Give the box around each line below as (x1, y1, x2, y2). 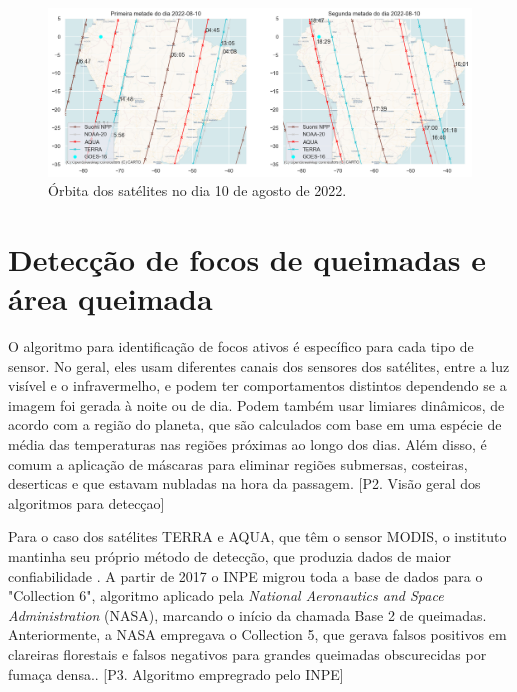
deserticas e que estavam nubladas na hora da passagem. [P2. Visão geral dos (8, 473, 481, 494)
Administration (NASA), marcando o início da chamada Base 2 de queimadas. (8, 604, 487, 625)
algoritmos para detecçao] (8, 492, 165, 513)
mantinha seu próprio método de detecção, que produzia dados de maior (8, 545, 451, 566)
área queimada (8, 278, 213, 319)
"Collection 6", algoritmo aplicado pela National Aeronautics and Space (8, 585, 444, 606)
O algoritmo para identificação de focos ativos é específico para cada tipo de (8, 336, 474, 357)
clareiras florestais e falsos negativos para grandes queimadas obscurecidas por (8, 643, 487, 664)
